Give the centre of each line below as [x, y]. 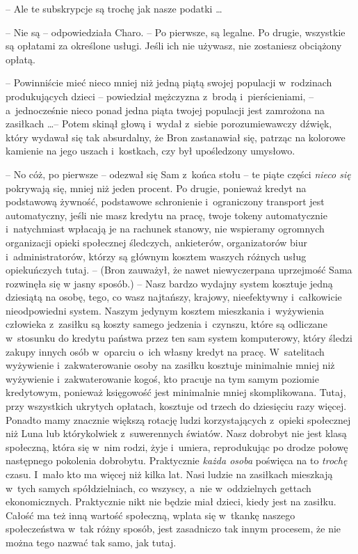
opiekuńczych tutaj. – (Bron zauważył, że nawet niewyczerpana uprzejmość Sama [179, 270]
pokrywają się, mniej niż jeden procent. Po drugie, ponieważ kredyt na [156, 188]
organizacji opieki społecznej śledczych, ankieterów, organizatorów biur [156, 242]
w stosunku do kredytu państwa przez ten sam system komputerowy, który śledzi [179, 338]
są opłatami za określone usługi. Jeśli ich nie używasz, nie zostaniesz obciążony [174, 46]
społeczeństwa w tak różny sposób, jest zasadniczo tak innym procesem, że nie [173, 529]
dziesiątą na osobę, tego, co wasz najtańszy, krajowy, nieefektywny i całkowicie [174, 297]
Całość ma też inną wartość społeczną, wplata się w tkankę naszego [150, 515]
